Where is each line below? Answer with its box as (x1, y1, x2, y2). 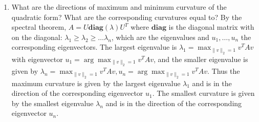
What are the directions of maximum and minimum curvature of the (11, 2, 227, 12)
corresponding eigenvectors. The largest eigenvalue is (11, 42, 177, 52)
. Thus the (207, 66, 240, 76)
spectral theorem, (11, 22, 67, 32)
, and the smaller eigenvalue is (154, 53, 248, 64)
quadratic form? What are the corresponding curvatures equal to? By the (11, 11, 242, 22)
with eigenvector (11, 53, 63, 64)
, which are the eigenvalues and (111, 31, 209, 42)
